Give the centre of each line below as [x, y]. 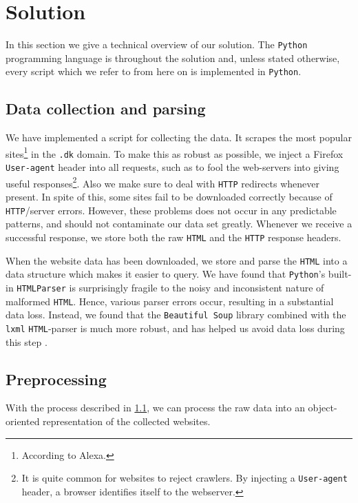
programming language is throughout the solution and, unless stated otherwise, [173, 58]
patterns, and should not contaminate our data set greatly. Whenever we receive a [179, 224]
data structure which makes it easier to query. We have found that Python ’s [166, 274]
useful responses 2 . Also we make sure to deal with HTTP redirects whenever [162, 182]
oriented [23, 421]
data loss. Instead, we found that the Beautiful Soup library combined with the [176, 315]
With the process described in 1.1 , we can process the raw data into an [155, 408]
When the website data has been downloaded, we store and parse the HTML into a [177, 260]
